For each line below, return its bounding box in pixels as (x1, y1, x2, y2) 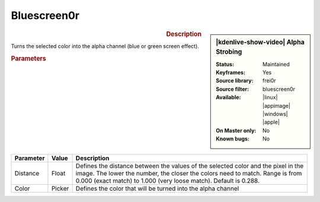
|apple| (263, 118, 280, 126)
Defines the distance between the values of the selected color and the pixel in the (75, 162, 304, 170)
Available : (216, 94, 241, 101)
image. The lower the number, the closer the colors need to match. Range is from (75, 169, 302, 177)
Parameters (11, 54, 47, 62)
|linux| (263, 94, 278, 101)
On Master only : (216, 127, 257, 134)
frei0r (263, 77, 276, 84)
